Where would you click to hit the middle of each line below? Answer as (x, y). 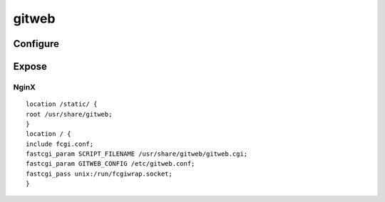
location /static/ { (62, 104)
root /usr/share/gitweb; (69, 114)
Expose (30, 67)
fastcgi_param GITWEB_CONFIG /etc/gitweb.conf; (111, 164)
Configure (36, 44)
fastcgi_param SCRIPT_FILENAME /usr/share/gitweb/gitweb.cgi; (137, 154)
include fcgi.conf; (60, 144)
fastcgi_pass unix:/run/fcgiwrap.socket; (99, 174)
